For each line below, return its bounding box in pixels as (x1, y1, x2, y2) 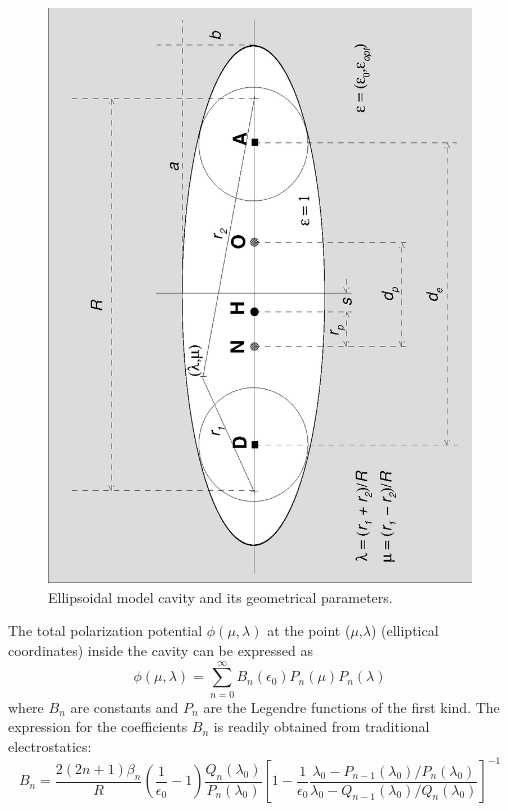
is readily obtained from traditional (213, 716, 430, 737)
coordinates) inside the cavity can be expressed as (8, 640, 313, 661)
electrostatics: (8, 735, 92, 756)
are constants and (70, 696, 179, 717)
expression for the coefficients (8, 716, 188, 737)
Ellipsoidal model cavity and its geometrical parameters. (48, 586, 393, 607)
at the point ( (267, 620, 351, 641)
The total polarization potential (8, 620, 203, 641)
